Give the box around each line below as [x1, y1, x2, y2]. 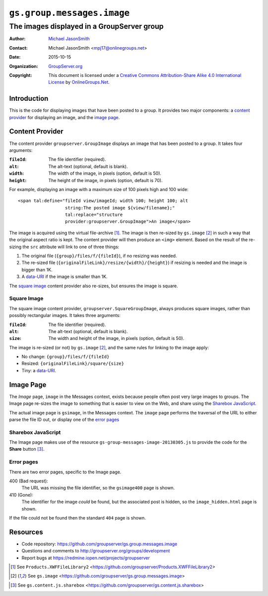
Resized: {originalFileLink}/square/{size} [21, 360, 124, 367]
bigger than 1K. [21, 266, 53, 272]
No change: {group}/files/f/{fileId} [21, 354, 110, 360]
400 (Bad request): [9, 478, 48, 484]
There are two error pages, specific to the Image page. [9, 469, 122, 475]
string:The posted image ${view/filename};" [65, 205, 175, 210]
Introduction [9, 94, 49, 103]
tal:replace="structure [65, 212, 123, 218]
